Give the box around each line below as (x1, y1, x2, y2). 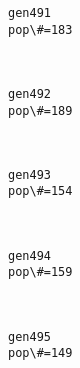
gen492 (8, 86, 51, 101)
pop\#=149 (8, 346, 73, 361)
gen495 (8, 329, 51, 344)
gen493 (8, 167, 51, 182)
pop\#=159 (8, 265, 73, 280)
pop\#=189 (8, 103, 73, 118)
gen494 (8, 248, 51, 263)
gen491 (8, 6, 51, 20)
